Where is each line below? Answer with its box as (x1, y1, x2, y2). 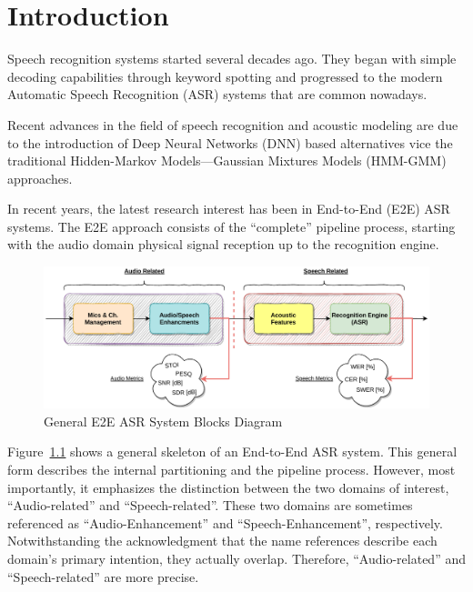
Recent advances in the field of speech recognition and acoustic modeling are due (7, 115, 458, 134)
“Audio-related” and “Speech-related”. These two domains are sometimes (7, 496, 413, 515)
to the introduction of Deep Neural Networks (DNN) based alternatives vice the (7, 133, 453, 152)
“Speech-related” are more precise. (7, 567, 199, 586)
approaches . (7, 168, 73, 187)
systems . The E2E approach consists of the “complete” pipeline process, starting (7, 216, 456, 236)
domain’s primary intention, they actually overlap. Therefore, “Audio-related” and (7, 548, 466, 567)
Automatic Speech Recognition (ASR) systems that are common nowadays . (7, 85, 428, 104)
